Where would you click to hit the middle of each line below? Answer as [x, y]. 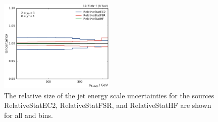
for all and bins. [29, 115]
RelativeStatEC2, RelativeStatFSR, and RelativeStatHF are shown [108, 105]
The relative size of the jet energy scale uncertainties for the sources [109, 95]
